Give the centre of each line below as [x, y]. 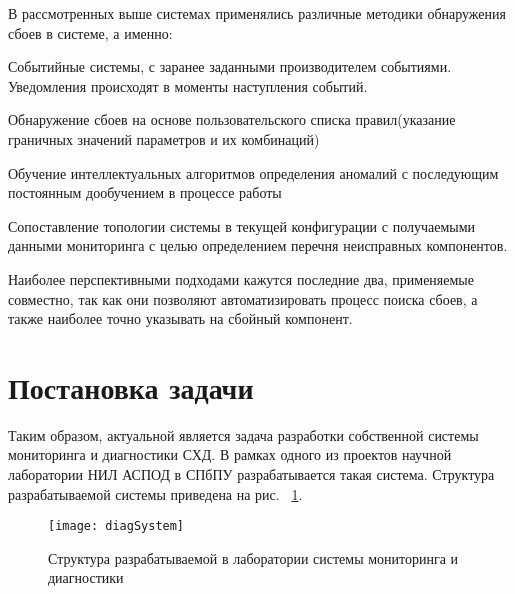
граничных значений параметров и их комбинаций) [164, 138]
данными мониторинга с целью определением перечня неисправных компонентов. [258, 245]
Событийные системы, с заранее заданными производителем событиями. [230, 66]
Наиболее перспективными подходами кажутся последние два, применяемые [241, 278]
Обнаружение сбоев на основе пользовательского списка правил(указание [232, 119]
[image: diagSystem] [116, 526]
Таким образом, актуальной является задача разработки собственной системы [243, 434]
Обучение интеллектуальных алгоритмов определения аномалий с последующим [253, 172]
